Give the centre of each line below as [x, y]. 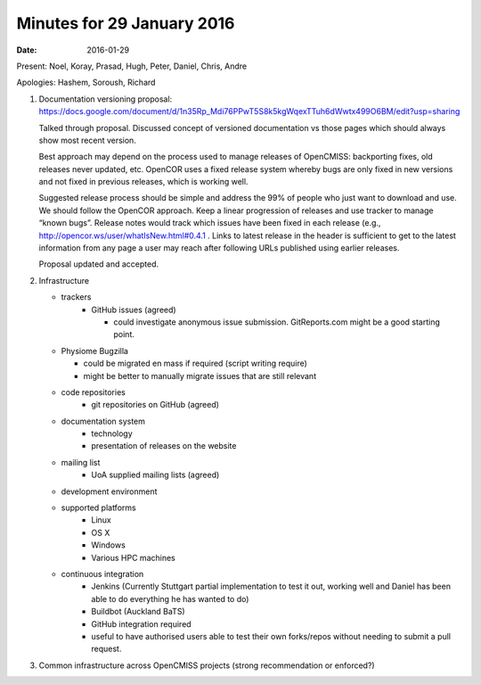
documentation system [103, 421]
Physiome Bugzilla [95, 351]
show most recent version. [88, 140]
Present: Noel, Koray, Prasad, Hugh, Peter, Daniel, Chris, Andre [132, 66]
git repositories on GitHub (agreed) [155, 405]
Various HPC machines [133, 557]
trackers [76, 297]
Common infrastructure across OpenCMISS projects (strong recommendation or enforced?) [207, 665]
